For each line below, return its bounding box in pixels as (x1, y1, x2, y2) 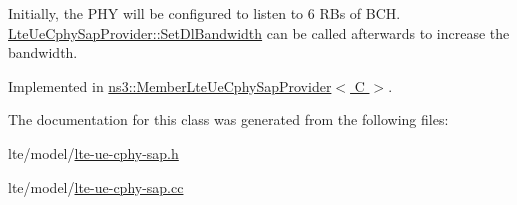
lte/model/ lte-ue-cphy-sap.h (8, 142, 179, 163)
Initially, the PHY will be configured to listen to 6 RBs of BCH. (8, 3, 401, 23)
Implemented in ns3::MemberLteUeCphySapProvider (8, 75, 332, 96)
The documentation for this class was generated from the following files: (8, 109, 449, 130)
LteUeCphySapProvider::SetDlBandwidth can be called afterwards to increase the (8, 22, 510, 43)
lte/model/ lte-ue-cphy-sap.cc (8, 176, 184, 197)
